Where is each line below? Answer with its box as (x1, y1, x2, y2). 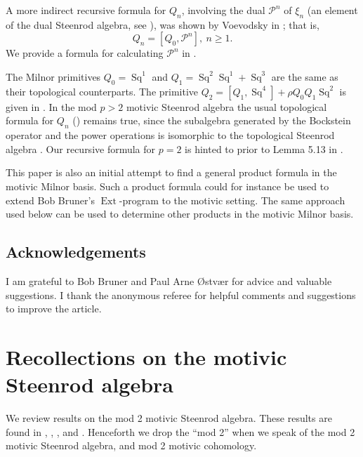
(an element (307, 3, 358, 17)
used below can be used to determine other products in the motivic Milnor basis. (6, 206, 354, 221)
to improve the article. (6, 301, 102, 316)
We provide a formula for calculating (6, 46, 164, 60)
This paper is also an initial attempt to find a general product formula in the (6, 165, 337, 180)
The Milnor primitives (6, 69, 101, 84)
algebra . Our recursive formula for (6, 141, 156, 156)
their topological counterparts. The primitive (6, 84, 199, 98)
